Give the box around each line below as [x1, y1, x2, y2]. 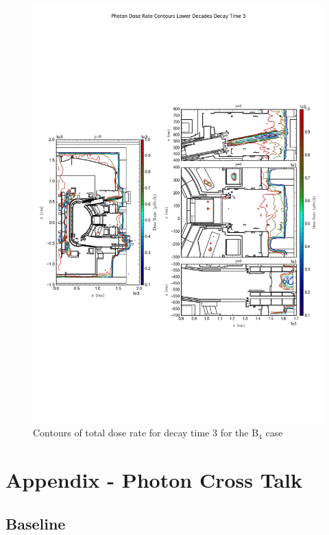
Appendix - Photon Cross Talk [5, 466, 302, 494]
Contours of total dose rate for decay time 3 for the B [33, 425, 259, 440]
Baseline [5, 512, 66, 534]
